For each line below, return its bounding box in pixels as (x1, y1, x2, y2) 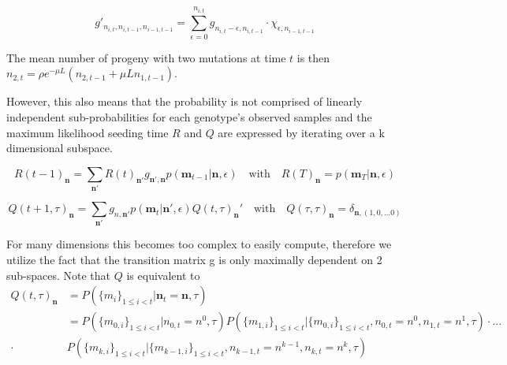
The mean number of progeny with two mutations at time (6, 49, 286, 65)
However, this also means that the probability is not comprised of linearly (6, 93, 363, 110)
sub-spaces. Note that (6, 266, 111, 283)
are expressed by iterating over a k (218, 124, 385, 140)
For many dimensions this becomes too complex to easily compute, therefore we (6, 236, 392, 252)
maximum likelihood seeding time (6, 124, 169, 140)
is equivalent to (126, 266, 200, 283)
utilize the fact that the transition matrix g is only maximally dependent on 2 (6, 251, 382, 267)
